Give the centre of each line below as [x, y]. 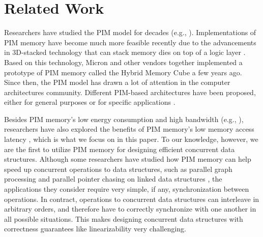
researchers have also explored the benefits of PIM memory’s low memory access [129, 129]
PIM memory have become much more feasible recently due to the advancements [130, 42]
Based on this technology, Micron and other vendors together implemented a [123, 62]
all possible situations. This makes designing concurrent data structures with [124, 218]
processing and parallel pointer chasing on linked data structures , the [113, 179]
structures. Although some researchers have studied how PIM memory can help [128, 159]
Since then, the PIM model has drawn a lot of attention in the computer [117, 82]
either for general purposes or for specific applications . [90, 102]
